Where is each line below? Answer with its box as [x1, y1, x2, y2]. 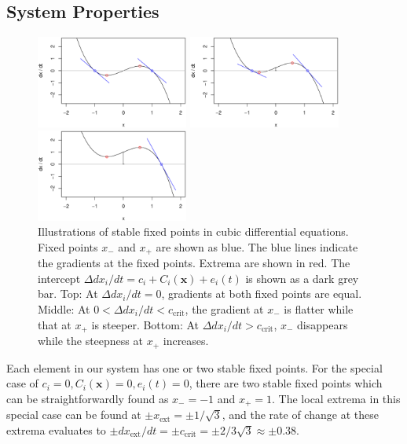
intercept [38, 270, 81, 286]
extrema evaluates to [6, 421, 106, 438]
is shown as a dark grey [245, 270, 359, 286]
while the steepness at [38, 332, 143, 349]
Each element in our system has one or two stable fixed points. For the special [6, 359, 383, 376]
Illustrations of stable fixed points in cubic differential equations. [38, 223, 349, 240]
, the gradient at [185, 301, 264, 317]
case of [6, 375, 38, 391]
